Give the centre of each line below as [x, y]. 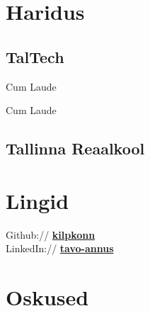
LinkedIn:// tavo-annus [60, 248]
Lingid [37, 200]
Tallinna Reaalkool [75, 148]
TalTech [35, 56]
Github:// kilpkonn [51, 234]
